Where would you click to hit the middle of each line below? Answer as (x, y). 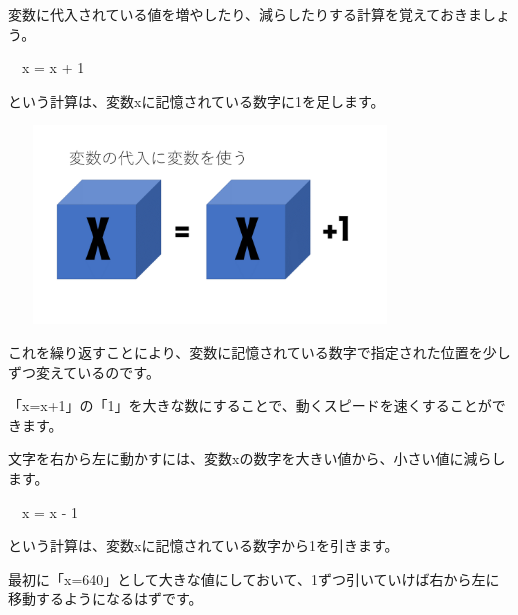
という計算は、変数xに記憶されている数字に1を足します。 (196, 100)
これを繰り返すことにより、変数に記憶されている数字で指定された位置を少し (259, 351)
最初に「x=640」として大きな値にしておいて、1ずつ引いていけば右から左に (254, 578)
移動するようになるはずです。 (105, 598)
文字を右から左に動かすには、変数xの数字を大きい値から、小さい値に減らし (257, 458)
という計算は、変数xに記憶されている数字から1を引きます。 (203, 545)
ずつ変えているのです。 (84, 371)
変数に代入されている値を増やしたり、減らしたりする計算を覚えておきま (245, 14)
